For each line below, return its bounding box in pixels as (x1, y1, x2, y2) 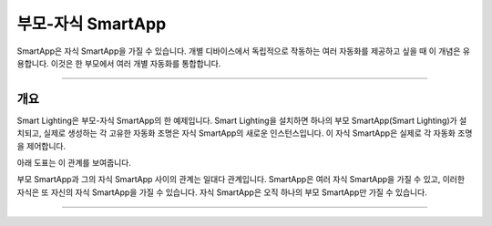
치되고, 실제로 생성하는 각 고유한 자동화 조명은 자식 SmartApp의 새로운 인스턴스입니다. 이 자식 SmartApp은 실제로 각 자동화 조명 (16, 128, 473, 139)
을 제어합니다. (16, 140, 67, 151)
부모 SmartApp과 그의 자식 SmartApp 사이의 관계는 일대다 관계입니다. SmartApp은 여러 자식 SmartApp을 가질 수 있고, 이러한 (16, 174, 465, 185)
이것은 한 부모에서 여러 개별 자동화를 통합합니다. (50, 57, 221, 68)
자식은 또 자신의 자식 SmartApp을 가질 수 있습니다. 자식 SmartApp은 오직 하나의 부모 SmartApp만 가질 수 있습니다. (16, 187, 427, 198)
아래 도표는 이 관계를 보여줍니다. (16, 158, 132, 169)
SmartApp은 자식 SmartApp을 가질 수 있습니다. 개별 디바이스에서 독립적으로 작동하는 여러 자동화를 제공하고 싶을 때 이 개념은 (16, 46, 461, 56)
